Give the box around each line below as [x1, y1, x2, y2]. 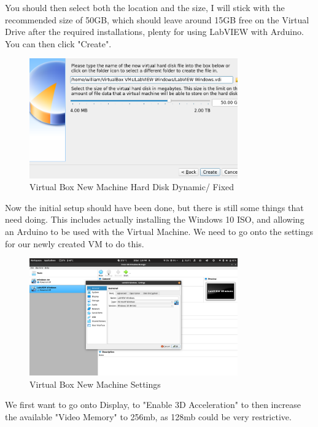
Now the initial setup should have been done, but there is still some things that [5, 201, 304, 213]
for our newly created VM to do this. [5, 237, 144, 250]
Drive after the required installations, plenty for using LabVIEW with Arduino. [5, 25, 304, 38]
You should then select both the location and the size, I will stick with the [5, 1, 285, 13]
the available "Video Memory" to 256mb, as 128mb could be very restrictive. [5, 410, 292, 423]
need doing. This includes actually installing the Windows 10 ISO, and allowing [5, 213, 304, 226]
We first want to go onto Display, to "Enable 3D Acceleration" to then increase [5, 398, 301, 411]
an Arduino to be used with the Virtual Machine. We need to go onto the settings [5, 225, 313, 237]
